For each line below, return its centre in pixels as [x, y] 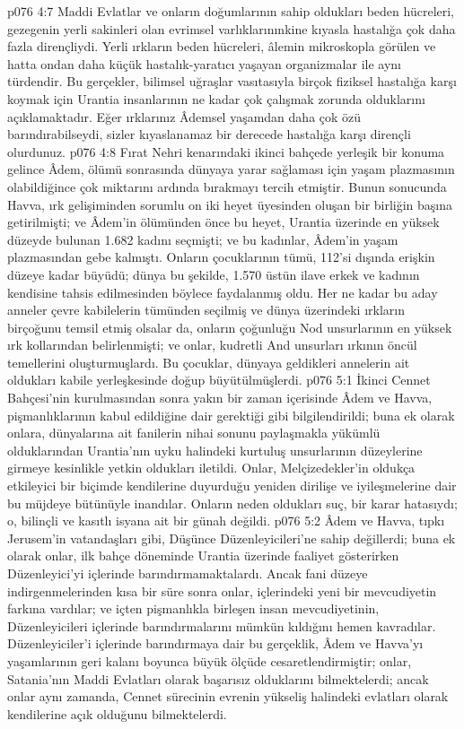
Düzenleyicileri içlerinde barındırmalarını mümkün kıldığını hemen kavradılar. [222, 625]
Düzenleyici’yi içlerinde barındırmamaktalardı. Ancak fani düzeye [188, 573]
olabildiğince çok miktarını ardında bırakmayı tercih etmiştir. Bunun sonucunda [227, 186]
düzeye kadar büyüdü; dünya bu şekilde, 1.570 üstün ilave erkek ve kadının [214, 274]
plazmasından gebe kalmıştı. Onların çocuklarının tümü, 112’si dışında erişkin [221, 257]
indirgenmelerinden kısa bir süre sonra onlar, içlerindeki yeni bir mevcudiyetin [222, 590]
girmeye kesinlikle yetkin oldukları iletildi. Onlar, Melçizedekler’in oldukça [211, 468]
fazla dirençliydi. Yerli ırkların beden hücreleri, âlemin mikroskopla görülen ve [222, 46]
